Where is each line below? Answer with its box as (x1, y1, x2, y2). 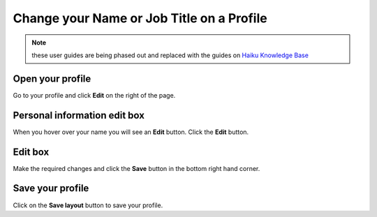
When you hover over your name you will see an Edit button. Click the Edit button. (13, 128, 249, 136)
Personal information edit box (13, 109, 145, 121)
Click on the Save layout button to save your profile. (13, 201, 163, 209)
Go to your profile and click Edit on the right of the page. (13, 91, 176, 99)
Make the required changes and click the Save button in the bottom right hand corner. (13, 164, 260, 172)
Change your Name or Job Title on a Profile (13, 10, 268, 26)
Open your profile (13, 73, 91, 84)
